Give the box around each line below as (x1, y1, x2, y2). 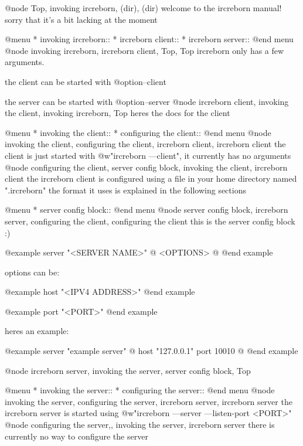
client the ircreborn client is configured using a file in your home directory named (5, 172, 297, 185)
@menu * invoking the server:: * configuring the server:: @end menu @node (5, 384, 275, 396)
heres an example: (5, 325, 69, 337)
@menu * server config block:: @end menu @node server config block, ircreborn (5, 203, 288, 216)
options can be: (5, 265, 60, 278)
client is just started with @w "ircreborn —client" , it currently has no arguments (5, 149, 291, 161)
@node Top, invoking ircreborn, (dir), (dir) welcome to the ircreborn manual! (5, 2, 282, 13)
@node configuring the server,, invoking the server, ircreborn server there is (5, 418, 275, 431)
